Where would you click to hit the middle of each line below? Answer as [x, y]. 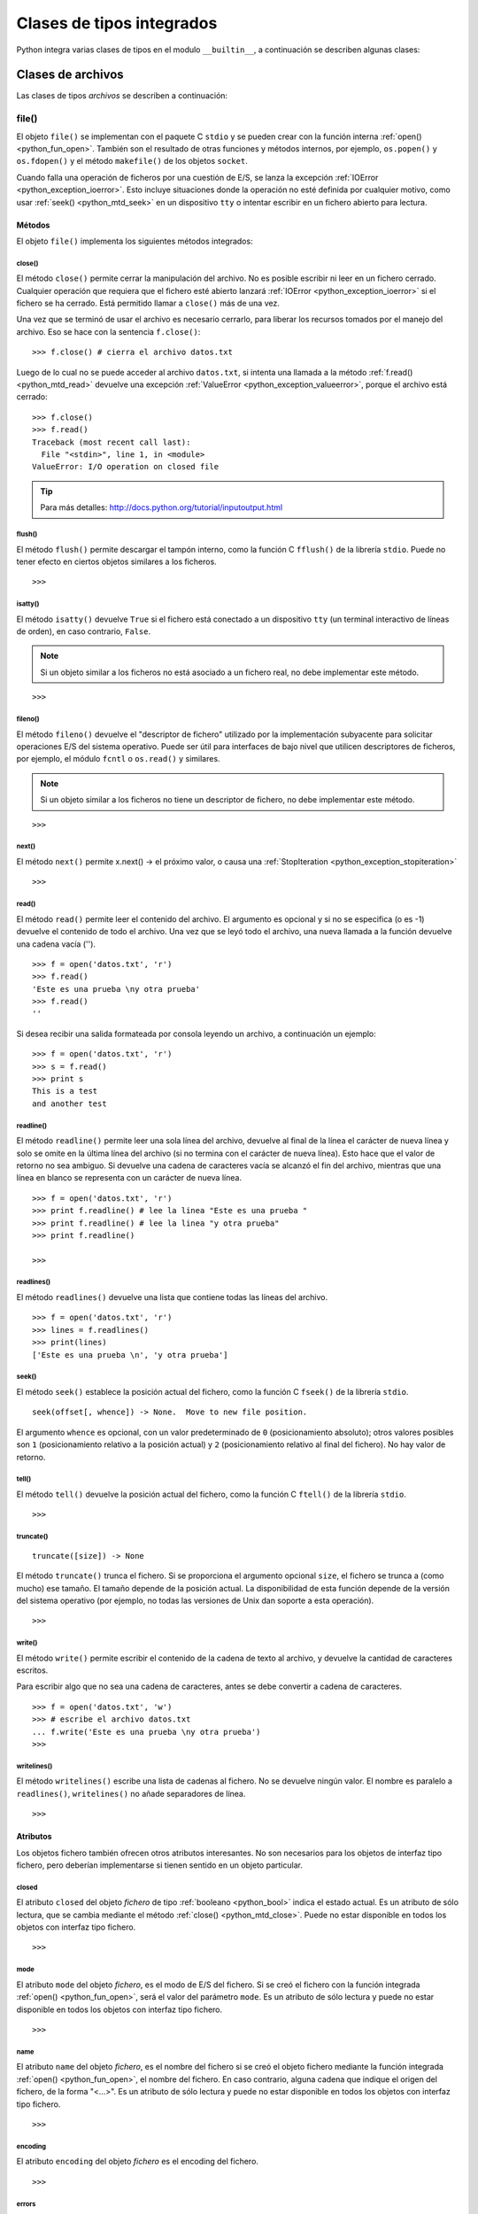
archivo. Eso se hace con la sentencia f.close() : [108, 331]
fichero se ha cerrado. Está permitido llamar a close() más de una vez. [148, 303]
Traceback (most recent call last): [112, 442]
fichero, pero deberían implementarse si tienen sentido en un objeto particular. [159, 1865]
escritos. [32, 1670]
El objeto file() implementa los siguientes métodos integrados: [135, 241]
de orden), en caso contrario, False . [84, 631]
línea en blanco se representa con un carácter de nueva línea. [129, 1178]
